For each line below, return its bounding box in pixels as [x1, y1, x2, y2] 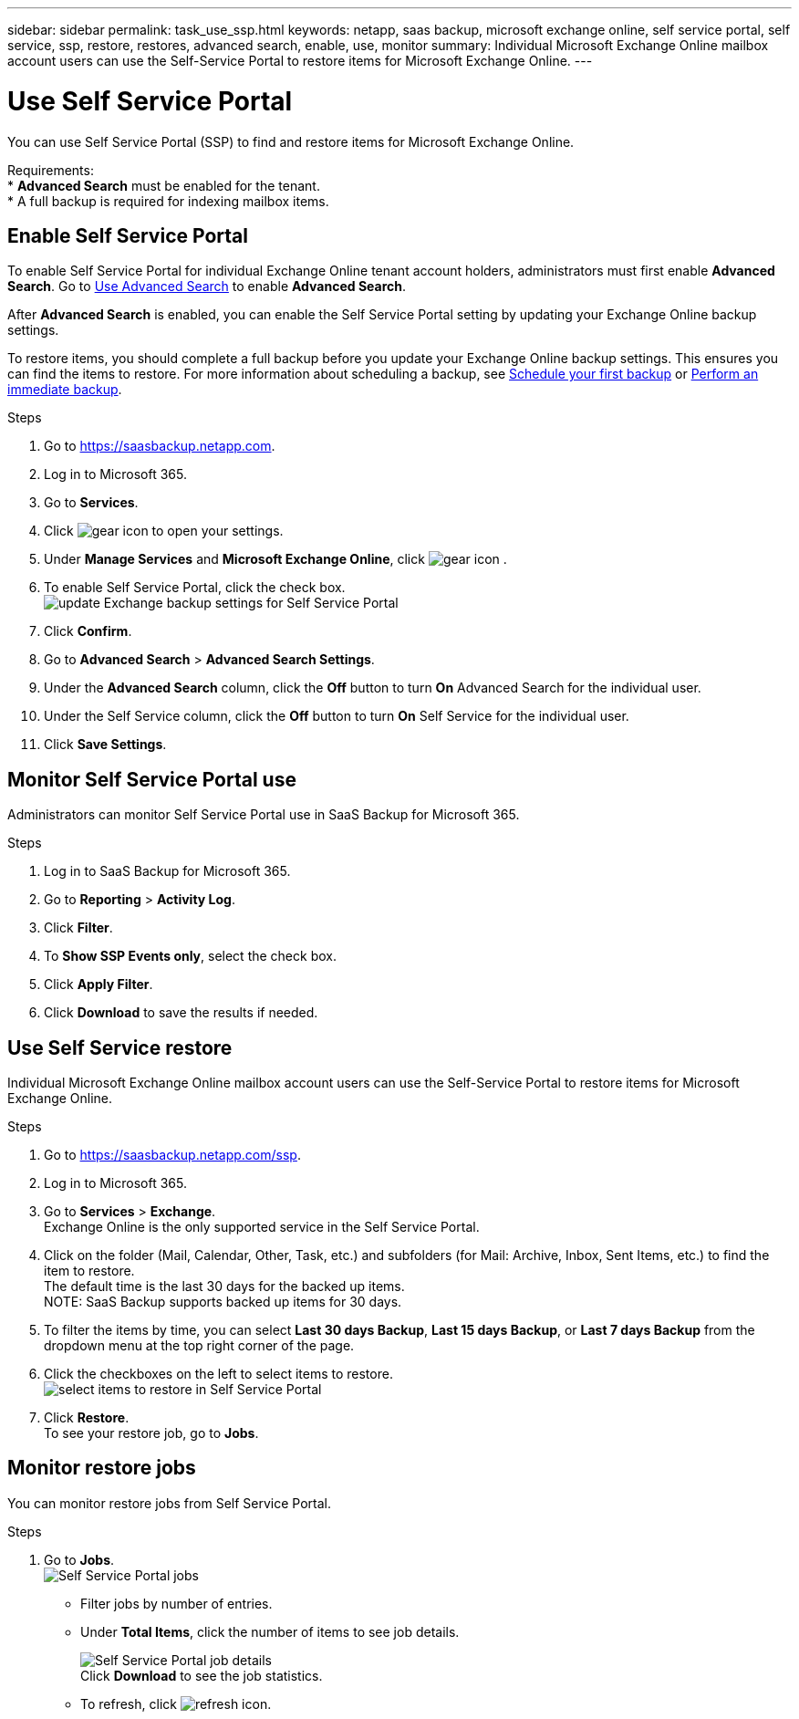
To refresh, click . [80, 1695, 272, 1712]
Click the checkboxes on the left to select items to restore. [44, 1366, 393, 1382]
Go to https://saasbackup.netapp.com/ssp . [44, 1147, 301, 1163]
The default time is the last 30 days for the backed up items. [44, 1278, 405, 1295]
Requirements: [7, 161, 94, 178]
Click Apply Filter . [44, 976, 153, 993]
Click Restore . [44, 1410, 130, 1426]
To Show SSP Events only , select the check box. [44, 948, 337, 964]
